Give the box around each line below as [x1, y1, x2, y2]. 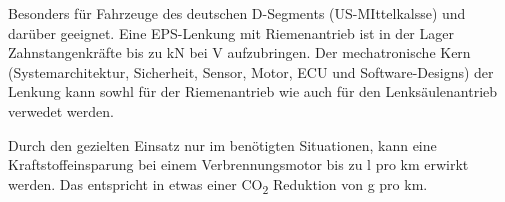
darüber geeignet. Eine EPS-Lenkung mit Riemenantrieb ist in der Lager [8, 22, 454, 43]
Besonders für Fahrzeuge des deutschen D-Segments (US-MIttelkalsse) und [8, 3, 466, 23]
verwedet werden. [8, 100, 114, 121]
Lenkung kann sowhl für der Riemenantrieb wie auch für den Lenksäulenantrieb [8, 81, 498, 102]
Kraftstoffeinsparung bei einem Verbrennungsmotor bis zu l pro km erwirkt [8, 154, 469, 175]
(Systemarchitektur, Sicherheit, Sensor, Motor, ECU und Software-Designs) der [8, 61, 494, 82]
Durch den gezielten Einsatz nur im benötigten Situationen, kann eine [8, 134, 437, 155]
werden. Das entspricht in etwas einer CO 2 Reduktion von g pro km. [8, 173, 428, 197]
